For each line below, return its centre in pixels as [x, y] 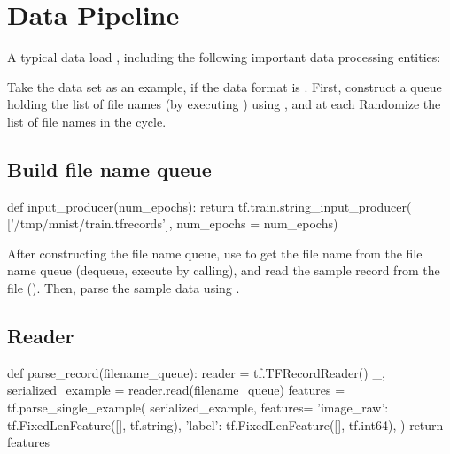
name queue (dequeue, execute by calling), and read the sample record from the [224, 270]
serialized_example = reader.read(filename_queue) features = [176, 390]
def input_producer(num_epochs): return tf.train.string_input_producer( [209, 206]
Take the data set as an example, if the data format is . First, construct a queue [225, 86]
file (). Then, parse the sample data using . [124, 288]
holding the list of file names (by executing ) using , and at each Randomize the [224, 104]
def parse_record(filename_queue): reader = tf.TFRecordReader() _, [196, 372]
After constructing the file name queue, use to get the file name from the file [215, 253]
